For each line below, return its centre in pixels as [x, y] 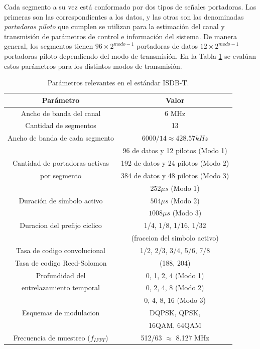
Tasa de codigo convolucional [61, 250]
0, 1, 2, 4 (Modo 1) [175, 275]
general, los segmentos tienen [49, 46]
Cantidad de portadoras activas [61, 162]
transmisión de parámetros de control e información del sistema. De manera [120, 36]
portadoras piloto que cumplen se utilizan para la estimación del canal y [114, 26]
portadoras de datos [167, 46]
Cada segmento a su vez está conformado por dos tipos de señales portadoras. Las [130, 7]
